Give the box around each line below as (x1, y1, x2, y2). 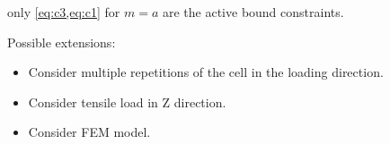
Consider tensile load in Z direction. (28, 92, 226, 111)
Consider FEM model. (28, 123, 151, 141)
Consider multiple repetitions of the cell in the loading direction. (28, 63, 384, 81)
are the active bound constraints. (162, 3, 344, 21)
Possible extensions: (7, 32, 116, 51)
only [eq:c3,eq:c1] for (7, 3, 120, 21)
